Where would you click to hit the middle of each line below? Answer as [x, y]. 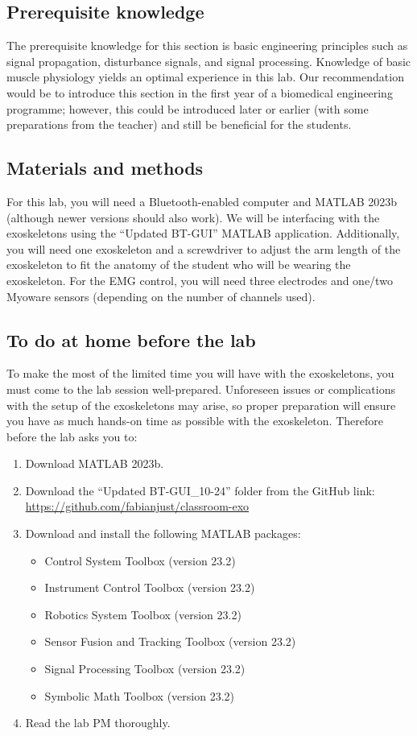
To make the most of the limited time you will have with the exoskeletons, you [200, 373]
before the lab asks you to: [72, 436]
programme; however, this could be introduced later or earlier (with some [188, 108]
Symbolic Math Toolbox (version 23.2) [140, 695]
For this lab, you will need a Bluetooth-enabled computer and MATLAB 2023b [202, 201]
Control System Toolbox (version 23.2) [140, 560]
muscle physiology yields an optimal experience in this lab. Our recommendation [205, 77]
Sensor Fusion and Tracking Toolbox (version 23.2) [170, 641]
